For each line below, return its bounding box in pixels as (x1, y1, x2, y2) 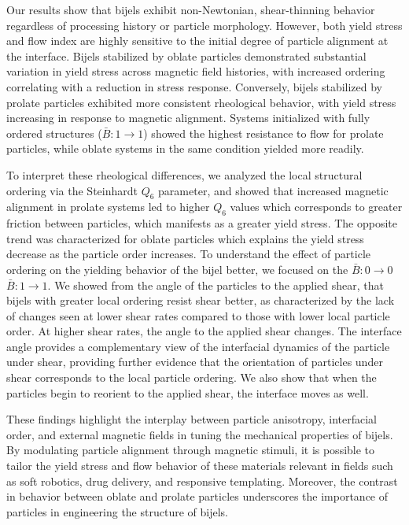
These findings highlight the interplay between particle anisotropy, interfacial (6, 411, 377, 427)
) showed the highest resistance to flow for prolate (143, 124, 384, 141)
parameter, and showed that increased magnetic (158, 182, 389, 198)
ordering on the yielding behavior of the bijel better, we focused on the (6, 261, 348, 277)
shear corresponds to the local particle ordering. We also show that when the (6, 369, 377, 386)
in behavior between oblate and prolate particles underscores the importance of (6, 488, 389, 505)
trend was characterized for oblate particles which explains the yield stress (6, 230, 364, 246)
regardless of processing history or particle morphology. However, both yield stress (6, 17, 403, 33)
